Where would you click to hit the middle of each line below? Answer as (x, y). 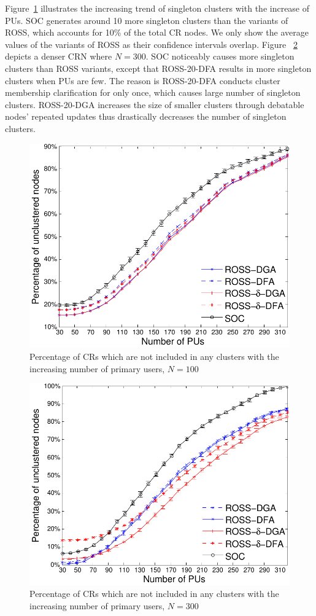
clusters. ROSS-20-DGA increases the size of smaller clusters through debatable (155, 104)
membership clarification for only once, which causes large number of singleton (153, 92)
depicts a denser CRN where (59, 56)
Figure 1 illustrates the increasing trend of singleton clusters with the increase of (157, 8)
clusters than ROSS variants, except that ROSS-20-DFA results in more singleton (158, 68)
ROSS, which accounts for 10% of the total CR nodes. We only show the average (157, 32)
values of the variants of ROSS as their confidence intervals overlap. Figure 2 (151, 44)
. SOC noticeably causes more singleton (220, 56)
